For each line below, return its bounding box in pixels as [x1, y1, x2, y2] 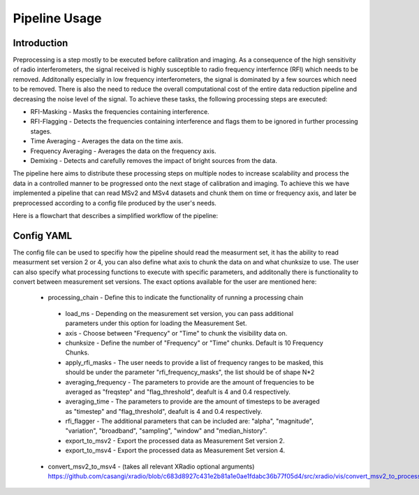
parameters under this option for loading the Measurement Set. [65, 319, 247, 328]
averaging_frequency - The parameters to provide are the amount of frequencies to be [65, 378, 314, 386]
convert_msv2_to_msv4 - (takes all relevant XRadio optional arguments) [47, 462, 255, 471]
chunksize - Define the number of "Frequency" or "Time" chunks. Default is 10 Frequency [65, 338, 324, 347]
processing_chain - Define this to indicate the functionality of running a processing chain [47, 294, 304, 302]
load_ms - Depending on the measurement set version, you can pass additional [65, 309, 293, 317]
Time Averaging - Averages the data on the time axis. [30, 137, 184, 145]
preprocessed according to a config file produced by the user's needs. [13, 199, 216, 207]
